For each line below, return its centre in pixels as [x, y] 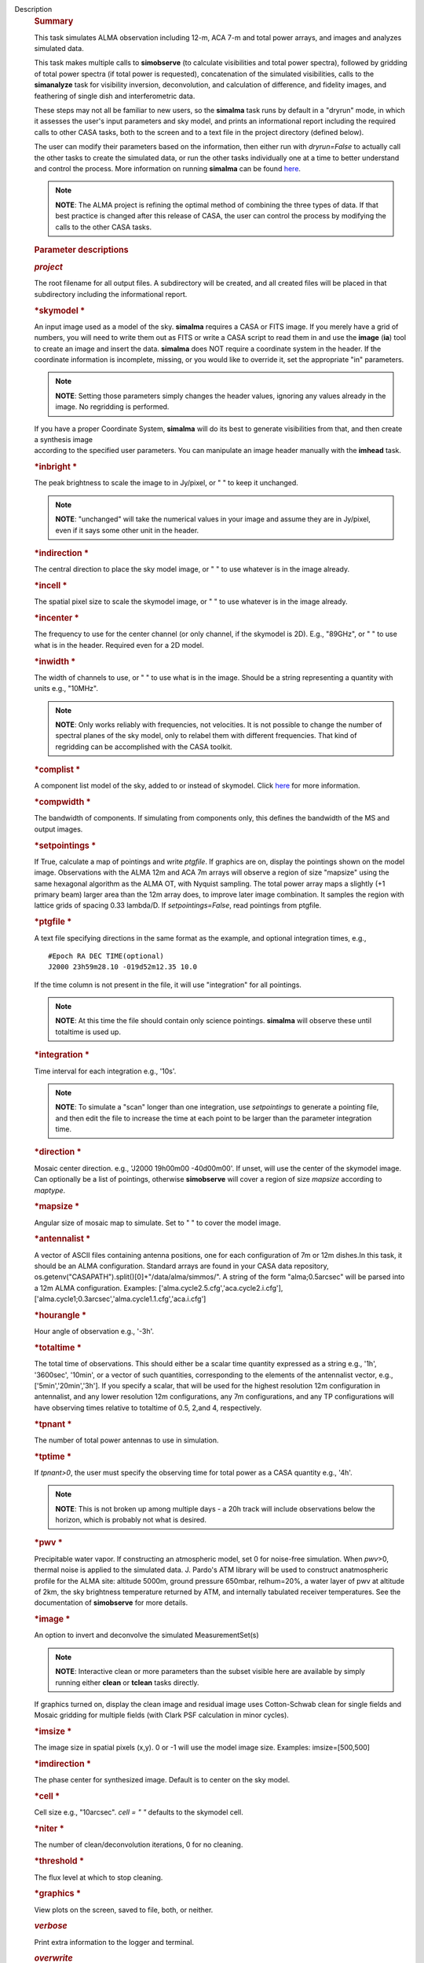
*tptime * [53, 1457]
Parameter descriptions [81, 250]
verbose [51, 1926]
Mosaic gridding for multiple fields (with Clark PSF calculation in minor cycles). [162, 1715]
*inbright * [56, 467]
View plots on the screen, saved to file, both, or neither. [124, 1910]
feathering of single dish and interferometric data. [115, 96]
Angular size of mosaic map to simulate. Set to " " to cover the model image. [158, 1223]
